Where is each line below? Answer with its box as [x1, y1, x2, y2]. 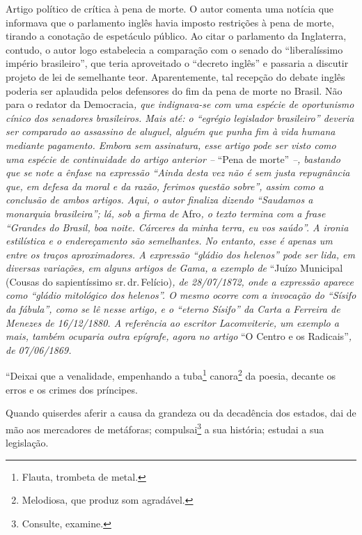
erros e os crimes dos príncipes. [6, 382, 138, 396]
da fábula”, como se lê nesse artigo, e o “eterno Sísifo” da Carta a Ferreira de [6, 302, 340, 316]
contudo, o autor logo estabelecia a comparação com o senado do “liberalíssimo [6, 42, 343, 56]
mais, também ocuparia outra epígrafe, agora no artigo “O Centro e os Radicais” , [6, 329, 352, 343]
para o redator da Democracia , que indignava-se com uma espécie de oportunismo [6, 97, 354, 111]
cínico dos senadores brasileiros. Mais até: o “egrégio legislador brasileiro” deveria [6, 110, 354, 125]
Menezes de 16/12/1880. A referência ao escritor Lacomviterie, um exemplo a [6, 315, 339, 329]
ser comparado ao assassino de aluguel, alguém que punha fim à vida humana [6, 124, 336, 139]
